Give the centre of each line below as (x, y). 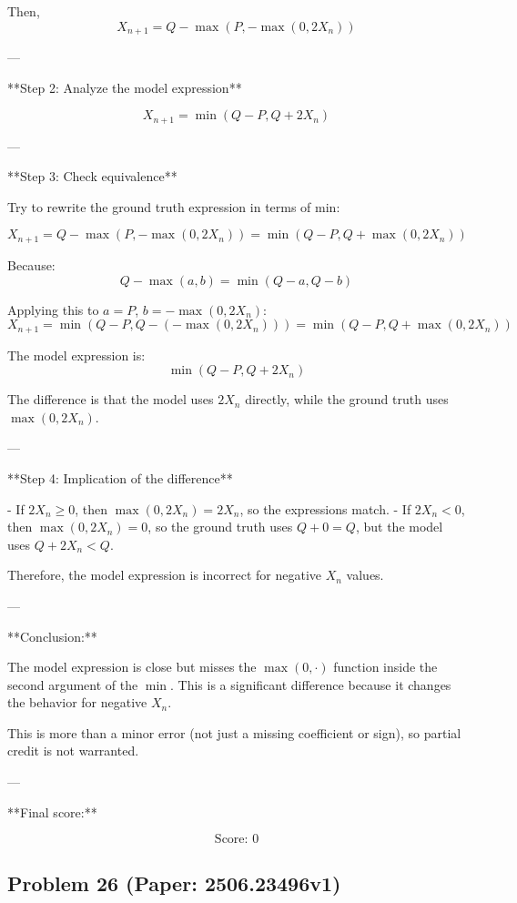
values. (365, 575)
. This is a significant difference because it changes (310, 684)
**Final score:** (52, 812)
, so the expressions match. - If (325, 508)
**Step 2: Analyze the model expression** (125, 87)
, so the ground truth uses (220, 527)
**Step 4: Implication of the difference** (120, 477)
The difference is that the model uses (111, 399)
